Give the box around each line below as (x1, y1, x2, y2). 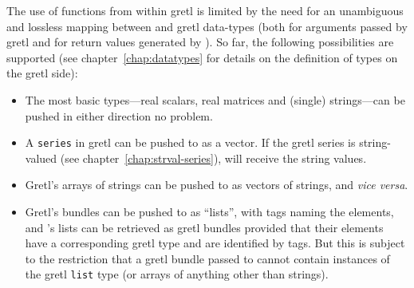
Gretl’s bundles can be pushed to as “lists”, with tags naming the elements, (25, 203, 394, 219)
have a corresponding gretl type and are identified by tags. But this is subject (25, 235, 405, 251)
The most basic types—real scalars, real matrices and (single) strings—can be (25, 91, 405, 108)
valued (25, 149, 57, 166)
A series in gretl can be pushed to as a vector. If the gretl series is (25, 134, 356, 151)
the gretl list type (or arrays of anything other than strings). (25, 266, 329, 282)
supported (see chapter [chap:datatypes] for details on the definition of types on (6, 49, 398, 65)
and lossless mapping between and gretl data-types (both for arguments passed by (6, 18, 408, 34)
